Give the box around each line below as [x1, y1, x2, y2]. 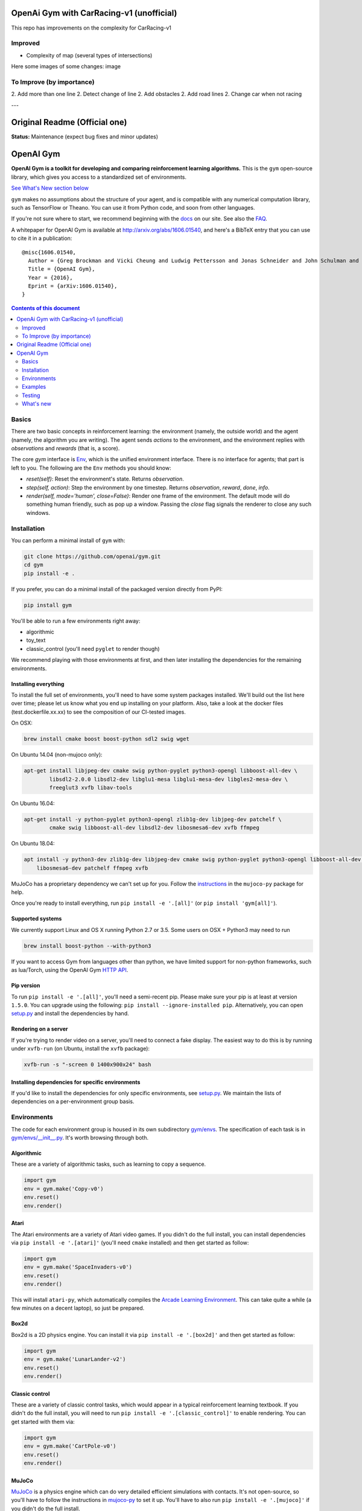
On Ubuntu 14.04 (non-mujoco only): [11, 751, 103, 759]
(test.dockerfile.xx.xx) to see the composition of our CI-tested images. [11, 708, 186, 716]
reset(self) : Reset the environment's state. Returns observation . [26, 475, 184, 483]
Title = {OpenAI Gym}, [28, 266, 95, 273]
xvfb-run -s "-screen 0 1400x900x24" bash [24, 1061, 151, 1068]
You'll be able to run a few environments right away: [11, 617, 141, 624]
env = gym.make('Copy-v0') [24, 1185, 104, 1192]
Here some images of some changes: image [11, 63, 121, 70]
